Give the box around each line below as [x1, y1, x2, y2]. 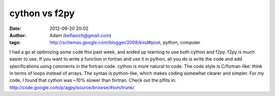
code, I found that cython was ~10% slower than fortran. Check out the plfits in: [9, 77, 177, 83]
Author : [9, 32, 26, 38]
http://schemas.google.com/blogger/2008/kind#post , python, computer [49, 40, 201, 46]
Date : [9, 25, 21, 31]
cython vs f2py [9, 8, 75, 19]
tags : [9, 40, 21, 46]
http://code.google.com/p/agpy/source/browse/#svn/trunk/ [9, 84, 134, 90]
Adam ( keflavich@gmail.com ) [49, 32, 112, 38]
